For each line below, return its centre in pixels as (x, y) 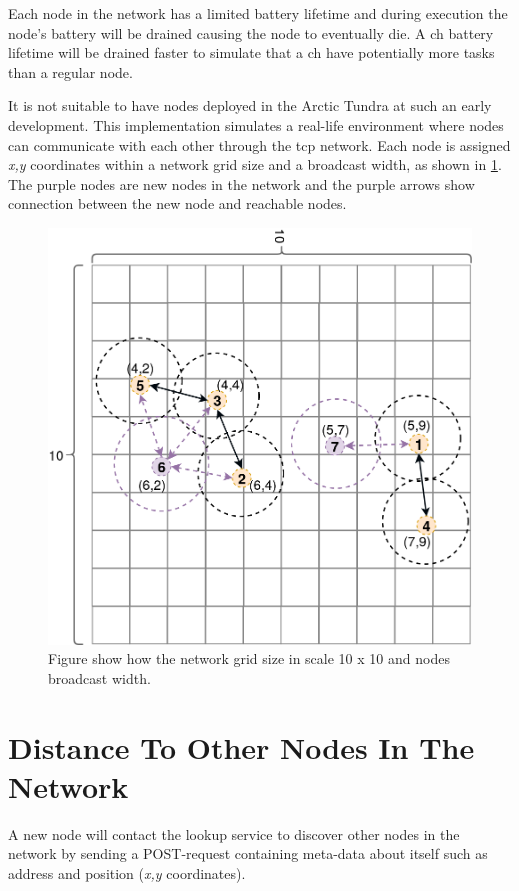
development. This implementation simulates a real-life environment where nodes (256, 124)
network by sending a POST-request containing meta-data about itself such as (248, 853)
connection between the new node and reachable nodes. (177, 203)
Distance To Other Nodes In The (241, 746)
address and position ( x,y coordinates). (127, 873)
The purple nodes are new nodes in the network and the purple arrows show (241, 183)
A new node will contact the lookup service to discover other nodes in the (234, 833)
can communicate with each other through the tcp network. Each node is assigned (259, 144)
